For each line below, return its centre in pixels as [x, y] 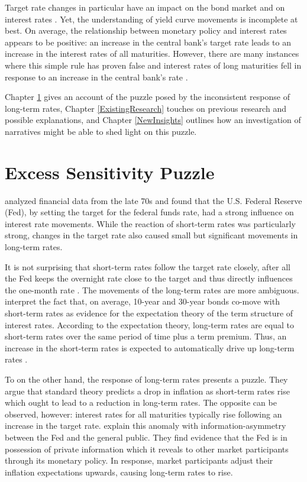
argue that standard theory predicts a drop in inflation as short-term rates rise [147, 391]
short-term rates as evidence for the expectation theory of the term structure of [149, 313]
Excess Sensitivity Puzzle [110, 172]
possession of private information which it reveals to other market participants [147, 449]
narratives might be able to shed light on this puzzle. [101, 131]
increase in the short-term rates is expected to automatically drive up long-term [150, 347]
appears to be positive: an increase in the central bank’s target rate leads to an [148, 42]
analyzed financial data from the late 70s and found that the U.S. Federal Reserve [153, 200]
